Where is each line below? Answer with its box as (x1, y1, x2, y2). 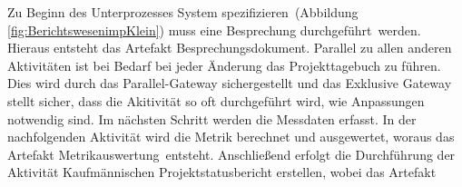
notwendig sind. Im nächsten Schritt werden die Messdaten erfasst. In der (7, 109, 417, 128)
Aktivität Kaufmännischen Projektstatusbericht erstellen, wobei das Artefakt (7, 162, 437, 182)
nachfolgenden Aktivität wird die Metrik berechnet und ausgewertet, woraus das (7, 127, 455, 146)
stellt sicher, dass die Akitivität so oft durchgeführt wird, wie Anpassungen (7, 91, 425, 110)
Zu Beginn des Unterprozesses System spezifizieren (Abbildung (7, 3, 359, 21)
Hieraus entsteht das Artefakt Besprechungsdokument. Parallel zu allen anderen (7, 38, 452, 57)
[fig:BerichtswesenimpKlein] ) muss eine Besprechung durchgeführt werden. (7, 20, 421, 39)
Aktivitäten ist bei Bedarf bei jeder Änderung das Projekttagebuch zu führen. (7, 55, 441, 74)
